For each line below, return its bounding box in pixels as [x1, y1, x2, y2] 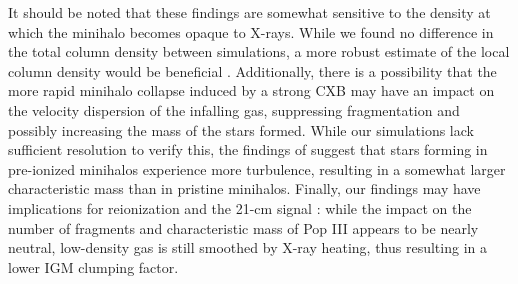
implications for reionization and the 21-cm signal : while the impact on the [8, 197, 472, 218]
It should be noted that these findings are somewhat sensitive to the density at [8, 2, 491, 22]
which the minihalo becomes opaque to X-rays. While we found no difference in [8, 21, 494, 42]
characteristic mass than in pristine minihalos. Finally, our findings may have [8, 178, 481, 199]
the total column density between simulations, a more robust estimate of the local [8, 41, 510, 62]
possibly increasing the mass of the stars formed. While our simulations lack [8, 119, 474, 140]
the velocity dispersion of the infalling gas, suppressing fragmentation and [8, 99, 460, 120]
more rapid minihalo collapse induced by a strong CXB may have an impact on [8, 80, 495, 101]
